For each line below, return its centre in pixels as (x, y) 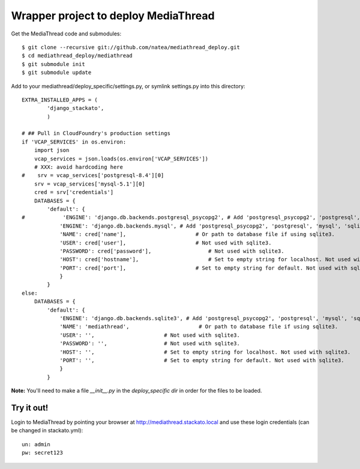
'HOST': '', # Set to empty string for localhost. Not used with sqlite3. (205, 352)
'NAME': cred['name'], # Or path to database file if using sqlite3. (197, 234)
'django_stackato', (76, 108)
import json (52, 150)
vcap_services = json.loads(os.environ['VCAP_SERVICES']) (121, 159)
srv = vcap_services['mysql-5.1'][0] (89, 184)
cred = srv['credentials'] (74, 192)
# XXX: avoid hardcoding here (78, 167)
